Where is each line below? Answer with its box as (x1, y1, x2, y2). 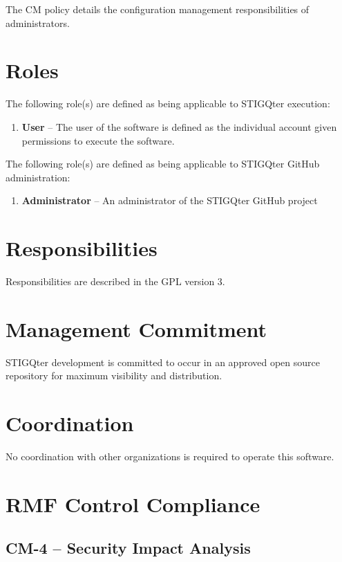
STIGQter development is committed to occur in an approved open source (6, 354, 320, 369)
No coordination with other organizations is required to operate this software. (6, 449, 334, 464)
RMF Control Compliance (6, 489, 260, 518)
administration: (6, 170, 70, 184)
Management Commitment (6, 314, 267, 343)
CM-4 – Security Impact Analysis (6, 537, 251, 559)
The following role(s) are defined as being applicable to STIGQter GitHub (6, 156, 320, 171)
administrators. (6, 15, 70, 30)
